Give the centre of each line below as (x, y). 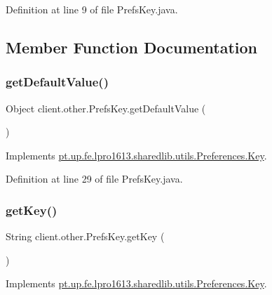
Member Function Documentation (132, 47)
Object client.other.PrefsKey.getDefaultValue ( (106, 108)
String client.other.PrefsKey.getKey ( (85, 236)
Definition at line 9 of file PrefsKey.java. (92, 9)
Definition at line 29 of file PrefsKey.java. (94, 179)
